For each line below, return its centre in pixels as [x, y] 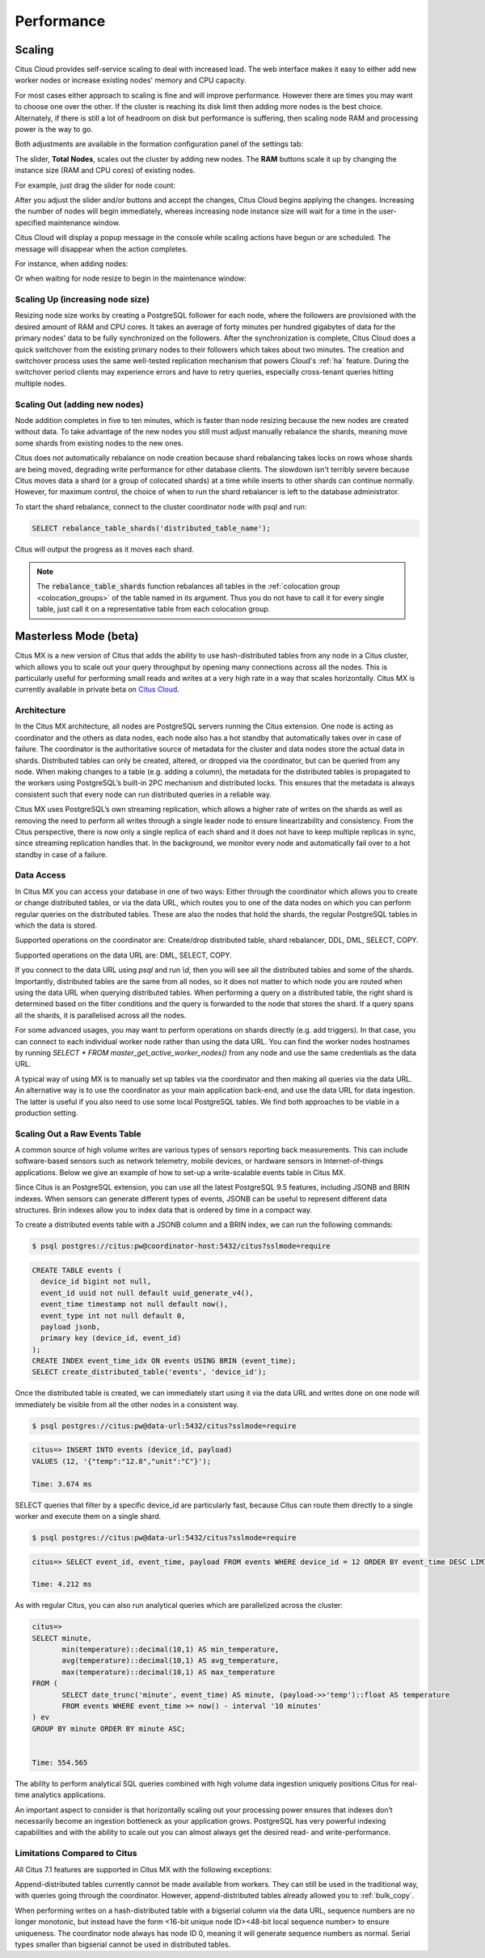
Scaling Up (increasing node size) [82, 299]
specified [30, 222]
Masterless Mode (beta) [77, 636]
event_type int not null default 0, [113, 1315]
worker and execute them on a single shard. [88, 1516]
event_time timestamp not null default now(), [135, 1305]
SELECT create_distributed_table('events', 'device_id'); [149, 1372]
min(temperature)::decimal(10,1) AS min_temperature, [171, 1649]
